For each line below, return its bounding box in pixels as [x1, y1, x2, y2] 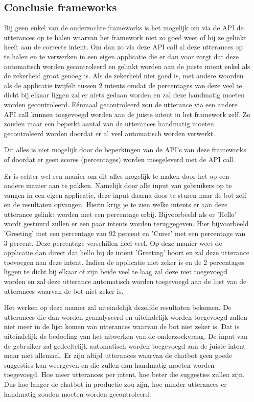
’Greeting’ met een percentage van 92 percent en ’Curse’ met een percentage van [4, 228, 246, 238]
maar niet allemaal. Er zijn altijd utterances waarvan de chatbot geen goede [4, 350, 232, 360]
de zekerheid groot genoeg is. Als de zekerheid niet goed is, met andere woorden [4, 71, 244, 81]
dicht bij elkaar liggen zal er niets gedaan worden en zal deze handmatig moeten [4, 90, 245, 100]
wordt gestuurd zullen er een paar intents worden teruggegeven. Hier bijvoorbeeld [4, 218, 249, 229]
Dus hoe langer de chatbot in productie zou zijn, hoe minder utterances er [4, 378, 227, 389]
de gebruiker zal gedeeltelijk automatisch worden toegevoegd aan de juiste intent [4, 340, 246, 351]
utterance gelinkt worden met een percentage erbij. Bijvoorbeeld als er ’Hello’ [4, 209, 236, 219]
